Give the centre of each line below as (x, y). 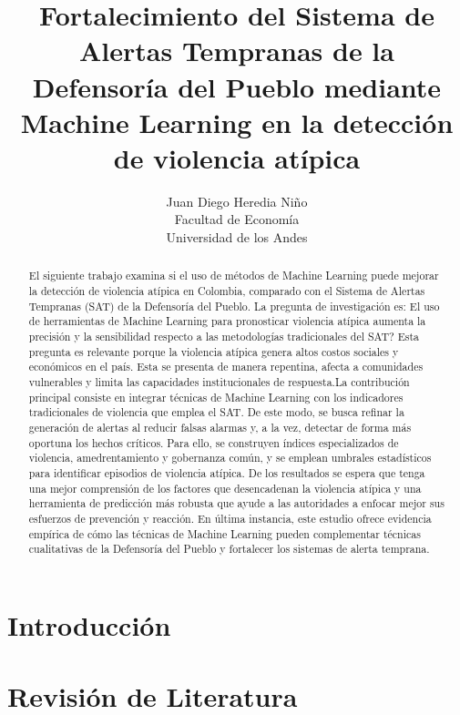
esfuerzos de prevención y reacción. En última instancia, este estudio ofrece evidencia (230, 518)
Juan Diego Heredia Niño (237, 201)
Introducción (89, 624)
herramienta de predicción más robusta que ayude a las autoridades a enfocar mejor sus (236, 503)
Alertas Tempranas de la (237, 51)
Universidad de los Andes (237, 237)
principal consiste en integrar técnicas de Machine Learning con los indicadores (216, 397)
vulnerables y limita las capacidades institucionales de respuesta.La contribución (219, 382)
